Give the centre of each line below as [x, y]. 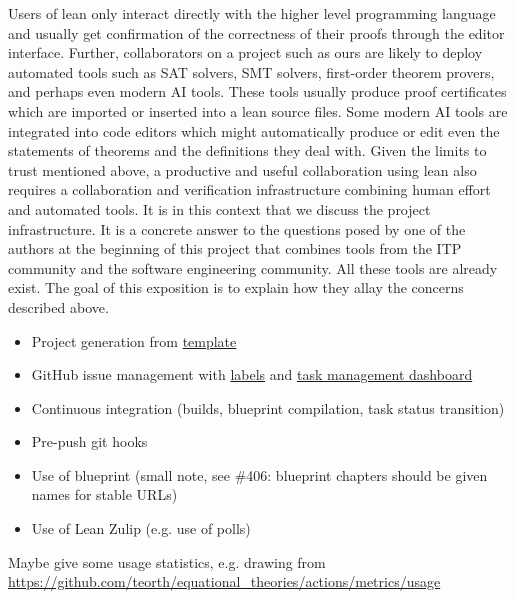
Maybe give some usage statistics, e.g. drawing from [167, 561]
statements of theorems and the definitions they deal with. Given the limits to [247, 150]
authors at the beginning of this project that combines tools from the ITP [235, 248]
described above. [58, 306]
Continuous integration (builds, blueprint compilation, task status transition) [268, 407]
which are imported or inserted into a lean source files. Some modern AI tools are [258, 110]
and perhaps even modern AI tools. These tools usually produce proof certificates [257, 91]
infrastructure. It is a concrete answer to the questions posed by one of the [237, 228]
